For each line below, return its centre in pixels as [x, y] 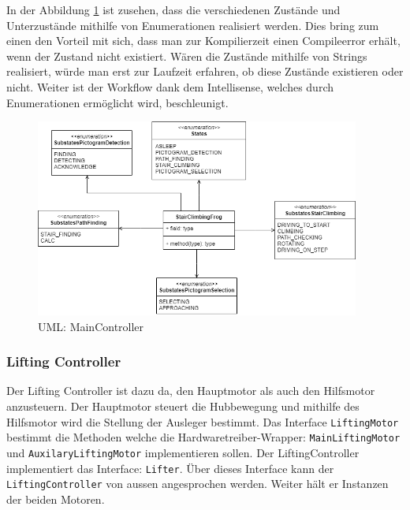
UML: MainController [91, 326]
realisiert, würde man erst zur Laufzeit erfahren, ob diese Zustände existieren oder [205, 71]
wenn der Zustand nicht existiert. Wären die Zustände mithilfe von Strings [187, 56]
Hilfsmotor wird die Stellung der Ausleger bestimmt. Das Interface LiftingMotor [203, 421]
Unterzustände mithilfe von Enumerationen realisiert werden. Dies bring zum [193, 25]
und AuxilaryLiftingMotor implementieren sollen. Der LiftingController [183, 452]
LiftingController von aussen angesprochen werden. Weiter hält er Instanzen [198, 484]
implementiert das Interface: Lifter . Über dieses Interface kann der [170, 468]
